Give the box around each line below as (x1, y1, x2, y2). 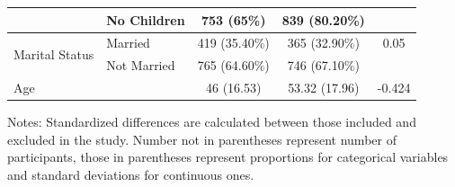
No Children (106, 10, 185, 29)
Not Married (106, 56, 175, 75)
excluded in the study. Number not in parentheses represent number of (7, 129, 397, 148)
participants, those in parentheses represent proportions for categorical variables (7, 147, 449, 166)
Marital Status (13, 44, 94, 63)
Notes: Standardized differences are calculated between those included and (7, 112, 416, 131)
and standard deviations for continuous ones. (7, 165, 254, 183)
